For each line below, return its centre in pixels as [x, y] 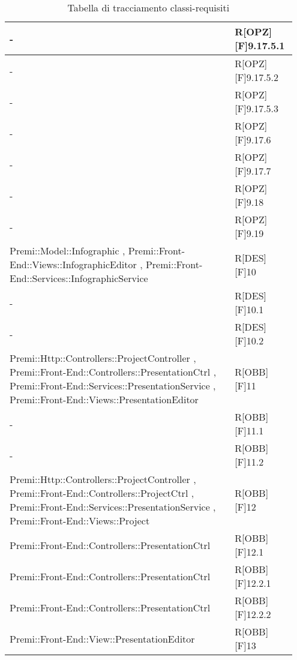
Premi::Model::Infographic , [67, 250]
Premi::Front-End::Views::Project [80, 520]
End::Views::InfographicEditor [73, 264]
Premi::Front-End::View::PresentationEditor [102, 638]
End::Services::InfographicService [79, 278]
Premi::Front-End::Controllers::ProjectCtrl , [102, 493]
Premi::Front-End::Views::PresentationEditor [104, 399]
